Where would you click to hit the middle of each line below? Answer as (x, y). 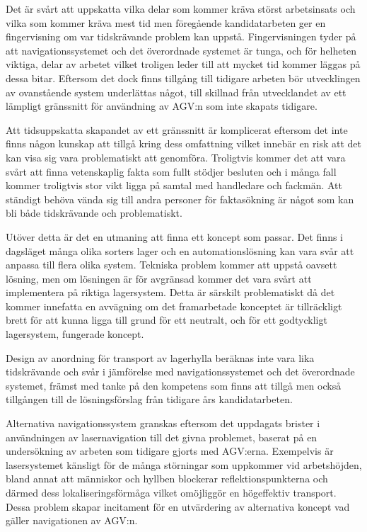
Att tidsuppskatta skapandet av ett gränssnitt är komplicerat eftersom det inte (177, 129)
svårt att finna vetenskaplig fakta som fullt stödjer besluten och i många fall (171, 171)
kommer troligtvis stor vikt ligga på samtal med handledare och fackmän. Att (174, 185)
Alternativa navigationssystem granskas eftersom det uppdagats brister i (163, 423)
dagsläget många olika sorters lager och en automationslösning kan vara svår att (180, 250)
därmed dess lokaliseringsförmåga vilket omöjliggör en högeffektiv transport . (171, 492)
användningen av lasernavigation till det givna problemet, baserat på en (162, 437)
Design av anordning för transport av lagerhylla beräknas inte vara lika (160, 357)
